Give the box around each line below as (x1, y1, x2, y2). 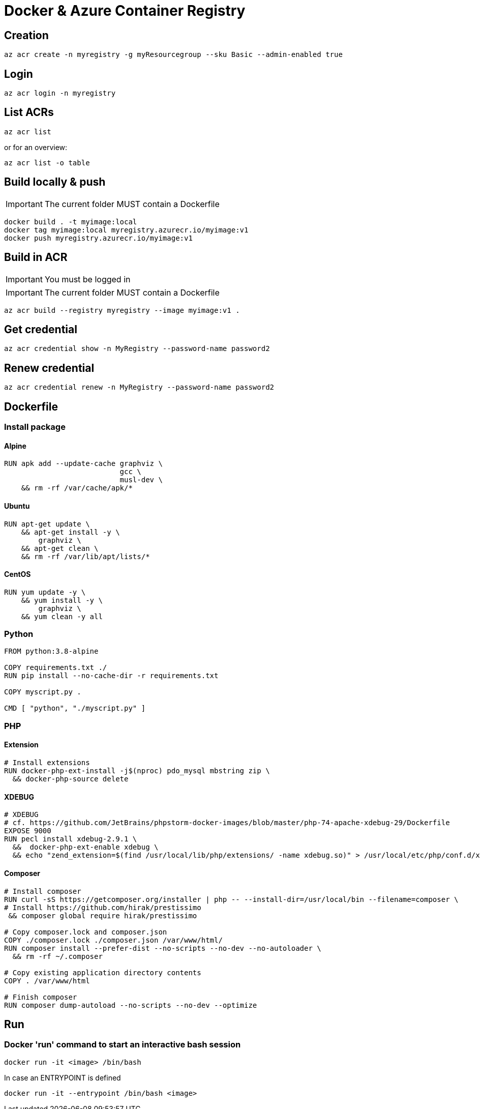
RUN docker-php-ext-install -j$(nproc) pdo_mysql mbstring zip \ (4, 767, 270, 775)
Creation (4, 28, 49, 42)
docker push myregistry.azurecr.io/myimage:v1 (4, 234, 193, 242)
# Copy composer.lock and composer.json (4, 927, 167, 936)
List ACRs (4, 106, 54, 119)
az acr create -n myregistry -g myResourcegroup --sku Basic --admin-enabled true (4, 50, 343, 59)
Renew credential (4, 361, 95, 374)
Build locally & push (4, 176, 106, 189)
